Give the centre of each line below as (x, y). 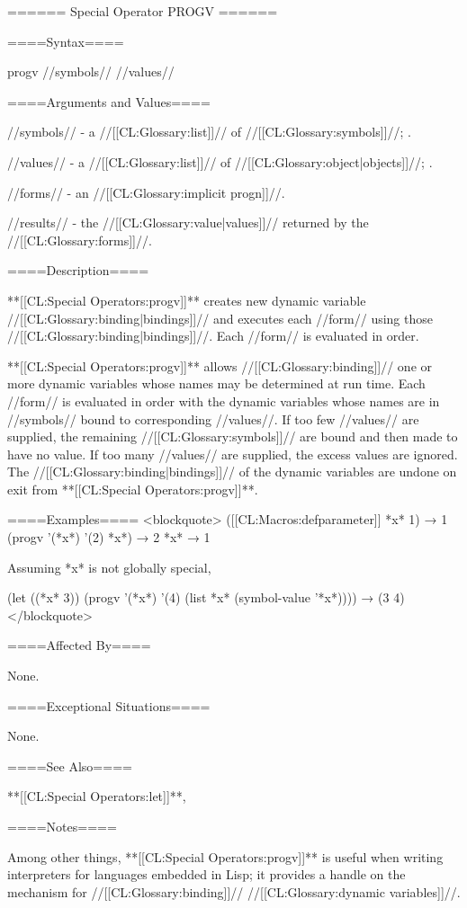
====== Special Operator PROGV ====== (143, 11)
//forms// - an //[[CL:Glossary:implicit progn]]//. (146, 192)
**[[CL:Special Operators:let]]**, (97, 796)
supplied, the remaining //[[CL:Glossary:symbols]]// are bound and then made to (233, 436)
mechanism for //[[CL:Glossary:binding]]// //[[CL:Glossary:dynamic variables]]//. (234, 891)
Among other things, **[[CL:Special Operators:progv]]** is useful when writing (225, 856)
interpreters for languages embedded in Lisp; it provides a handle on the (207, 874)
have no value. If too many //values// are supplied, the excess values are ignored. (233, 454)
